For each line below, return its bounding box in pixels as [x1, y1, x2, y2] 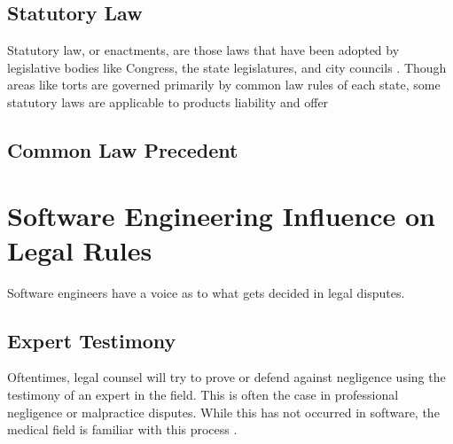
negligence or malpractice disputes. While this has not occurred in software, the [7, 402, 440, 421]
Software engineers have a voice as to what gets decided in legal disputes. [7, 283, 405, 301]
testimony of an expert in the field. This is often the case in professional [7, 386, 399, 404]
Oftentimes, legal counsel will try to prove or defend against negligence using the [7, 368, 446, 386]
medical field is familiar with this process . [7, 420, 238, 439]
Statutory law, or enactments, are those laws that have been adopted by [7, 41, 400, 59]
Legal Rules [7, 231, 152, 268]
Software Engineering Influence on [7, 197, 435, 233]
